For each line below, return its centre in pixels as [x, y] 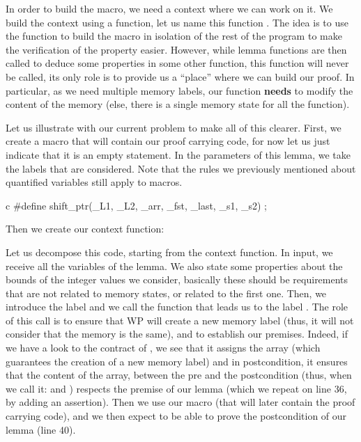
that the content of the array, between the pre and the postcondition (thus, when [179, 375]
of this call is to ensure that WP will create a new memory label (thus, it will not [180, 320]
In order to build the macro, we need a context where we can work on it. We [169, 8]
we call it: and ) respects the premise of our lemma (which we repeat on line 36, [176, 388]
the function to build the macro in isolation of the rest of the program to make [174, 36]
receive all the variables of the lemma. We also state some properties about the [174, 266]
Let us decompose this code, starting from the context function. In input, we [169, 252]
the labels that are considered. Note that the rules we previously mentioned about [181, 168]
